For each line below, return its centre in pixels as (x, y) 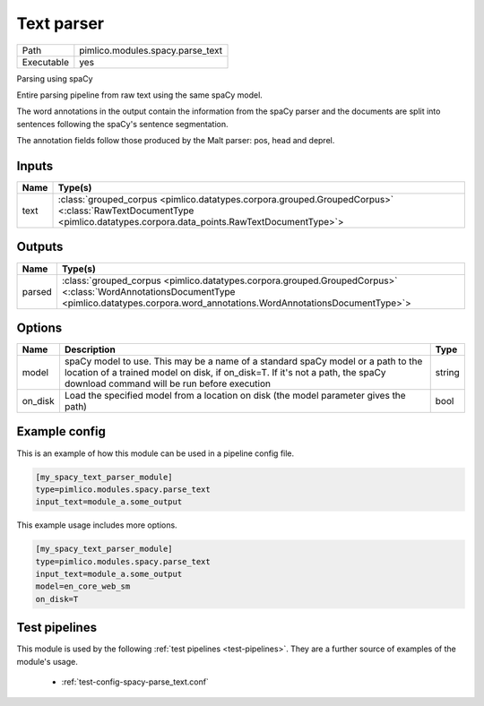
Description (90, 349)
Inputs (35, 166)
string (448, 373)
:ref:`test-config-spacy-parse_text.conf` (135, 682)
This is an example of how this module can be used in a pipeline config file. (156, 453)
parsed (37, 291)
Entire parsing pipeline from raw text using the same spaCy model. (140, 95)
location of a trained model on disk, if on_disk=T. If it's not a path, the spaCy (225, 373)
